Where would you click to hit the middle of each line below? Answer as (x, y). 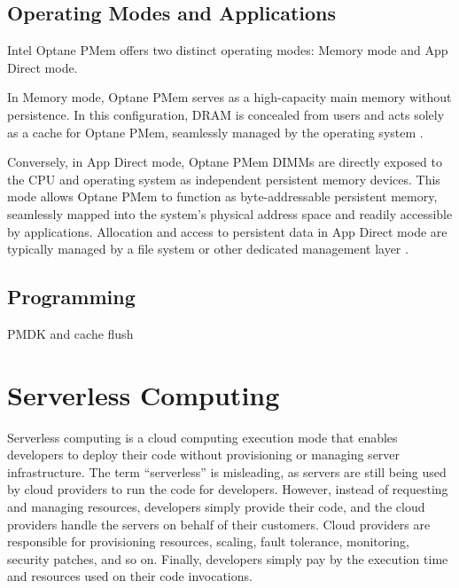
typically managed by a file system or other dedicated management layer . (208, 249)
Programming (71, 297)
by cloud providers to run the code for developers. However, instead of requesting (228, 489)
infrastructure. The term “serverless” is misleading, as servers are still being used (227, 471)
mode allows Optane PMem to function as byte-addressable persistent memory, (222, 196)
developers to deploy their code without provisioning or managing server (204, 455)
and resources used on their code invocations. (130, 576)
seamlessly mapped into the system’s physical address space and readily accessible (230, 213)
